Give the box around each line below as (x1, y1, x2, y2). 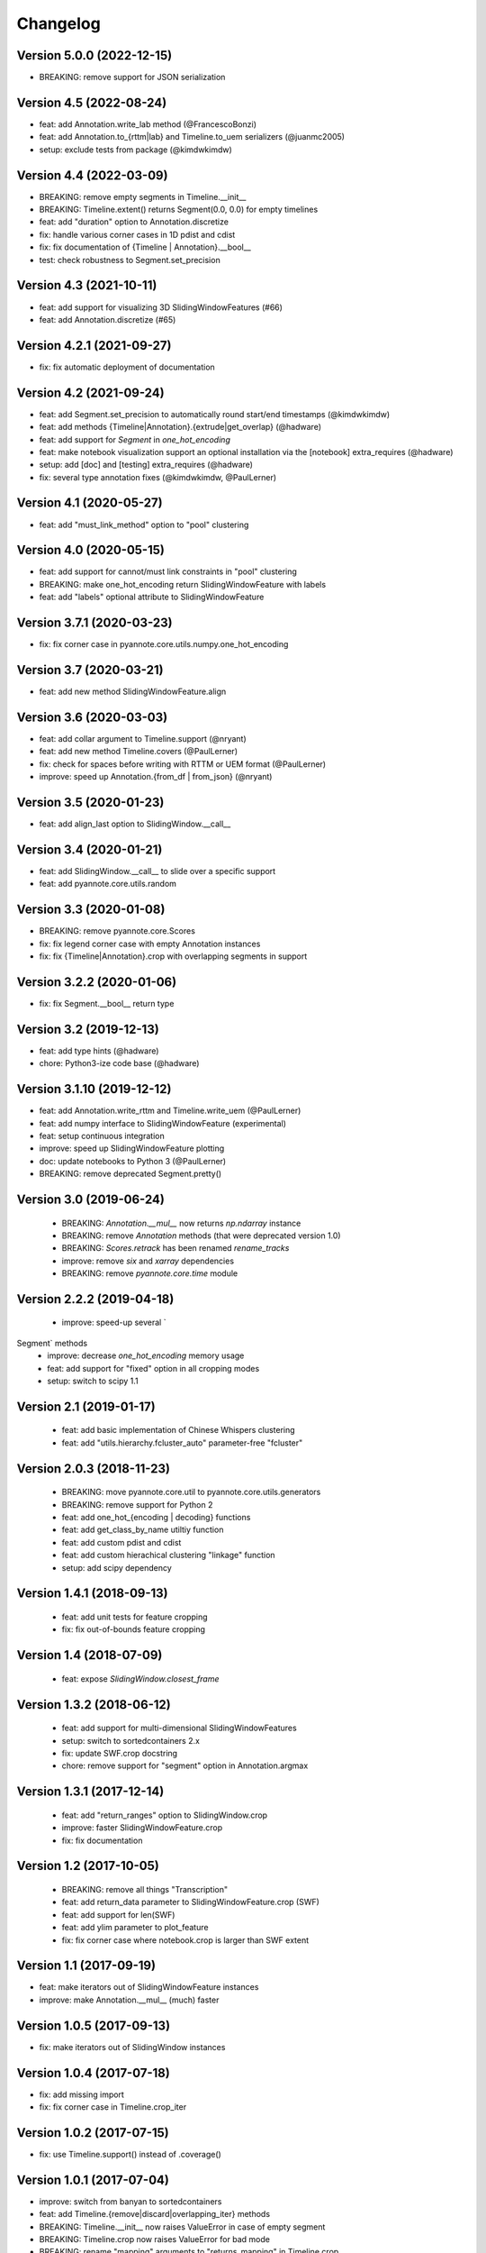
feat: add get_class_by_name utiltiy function (61, 1524, 224, 1536)
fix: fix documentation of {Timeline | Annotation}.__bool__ (39, 242, 251, 252)
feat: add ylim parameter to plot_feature (61, 1922, 209, 1933)
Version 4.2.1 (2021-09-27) (16, 338, 172, 353)
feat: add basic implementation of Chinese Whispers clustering (61, 1425, 296, 1436)
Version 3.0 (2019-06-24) (16, 1191, 166, 1207)
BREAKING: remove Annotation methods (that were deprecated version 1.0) (61, 1230, 341, 1241)
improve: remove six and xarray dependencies (61, 1255, 234, 1266)
